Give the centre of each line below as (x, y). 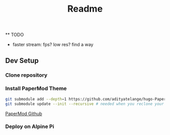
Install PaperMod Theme (36, 88)
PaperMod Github (24, 113)
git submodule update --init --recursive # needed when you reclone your (85, 104)
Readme (85, 9)
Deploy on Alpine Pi (30, 126)
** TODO (15, 35)
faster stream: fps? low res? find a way (53, 45)
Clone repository (26, 75)
